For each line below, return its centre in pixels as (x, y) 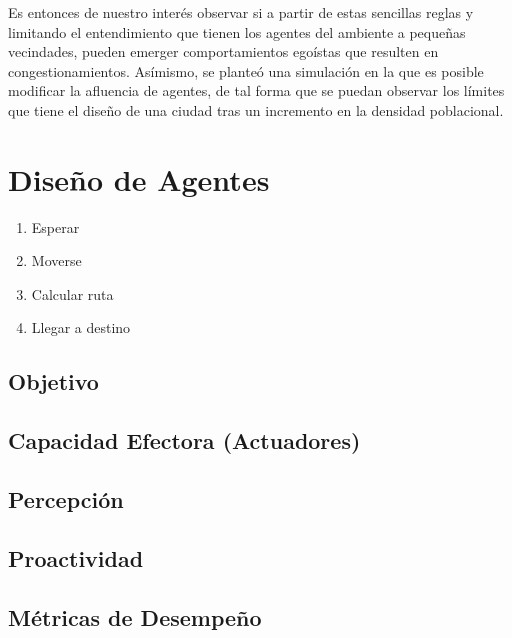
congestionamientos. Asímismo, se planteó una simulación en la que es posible (246, 70)
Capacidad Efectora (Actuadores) (184, 440)
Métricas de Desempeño (135, 616)
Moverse (56, 260)
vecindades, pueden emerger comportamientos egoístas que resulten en (223, 51)
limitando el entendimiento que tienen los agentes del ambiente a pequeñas (237, 31)
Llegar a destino (81, 327)
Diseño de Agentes (139, 178)
